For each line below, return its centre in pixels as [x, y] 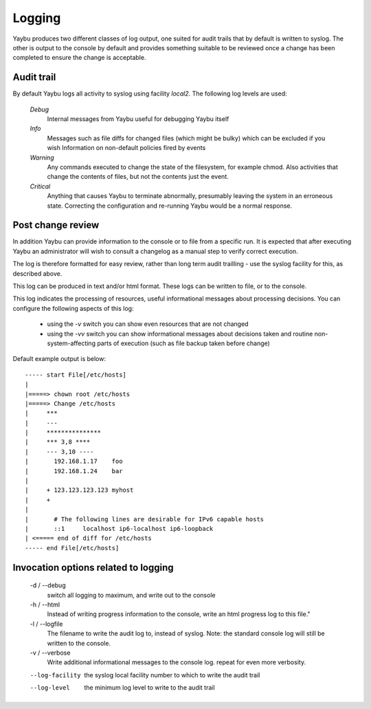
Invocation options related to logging [93, 567]
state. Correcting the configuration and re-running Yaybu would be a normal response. [170, 206]
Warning [42, 157]
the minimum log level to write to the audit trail [150, 688]
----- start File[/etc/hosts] [76, 374]
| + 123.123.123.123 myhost [79, 490]
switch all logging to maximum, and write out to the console [131, 595]
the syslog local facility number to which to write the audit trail [172, 675]
